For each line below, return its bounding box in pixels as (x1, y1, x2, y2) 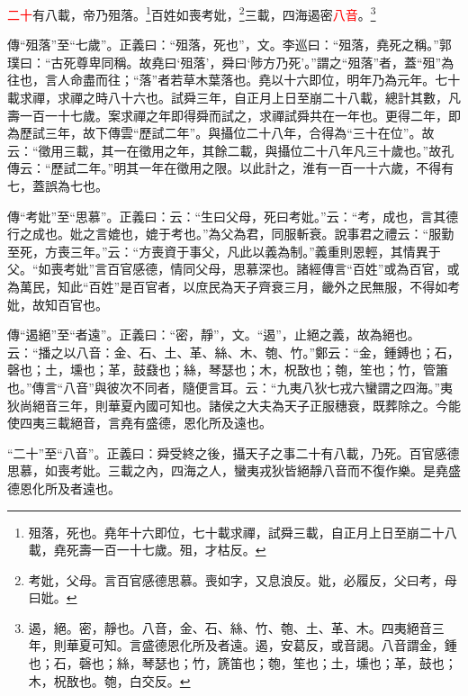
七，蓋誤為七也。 (7, 176, 108, 194)
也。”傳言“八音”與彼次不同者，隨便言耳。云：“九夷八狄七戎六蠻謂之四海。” (7, 377, 441, 396)
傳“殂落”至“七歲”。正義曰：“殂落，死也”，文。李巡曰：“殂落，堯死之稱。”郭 (7, 35, 452, 54)
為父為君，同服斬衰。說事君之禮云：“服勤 (208, 224, 454, 243)
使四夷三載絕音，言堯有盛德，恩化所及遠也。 (7, 413, 272, 432)
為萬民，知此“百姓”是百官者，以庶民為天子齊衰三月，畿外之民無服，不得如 (7, 276, 448, 295)
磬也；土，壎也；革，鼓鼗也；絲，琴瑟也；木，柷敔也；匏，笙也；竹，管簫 (7, 360, 448, 379)
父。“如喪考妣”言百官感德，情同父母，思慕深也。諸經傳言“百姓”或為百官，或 (7, 259, 460, 278)
